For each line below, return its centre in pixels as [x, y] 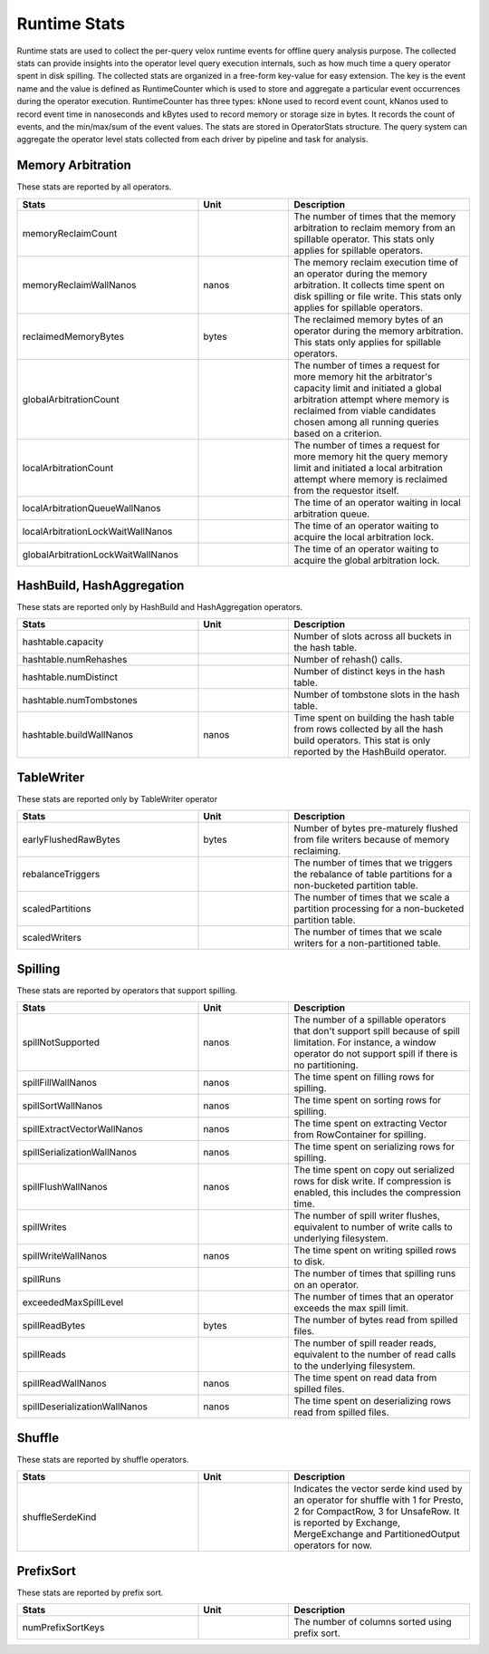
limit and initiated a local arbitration [369, 468]
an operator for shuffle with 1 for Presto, [379, 1500]
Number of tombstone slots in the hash [377, 695]
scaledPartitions [57, 909]
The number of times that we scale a [372, 897]
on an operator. [326, 1285]
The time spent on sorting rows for [368, 1100]
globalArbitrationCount [71, 399]
